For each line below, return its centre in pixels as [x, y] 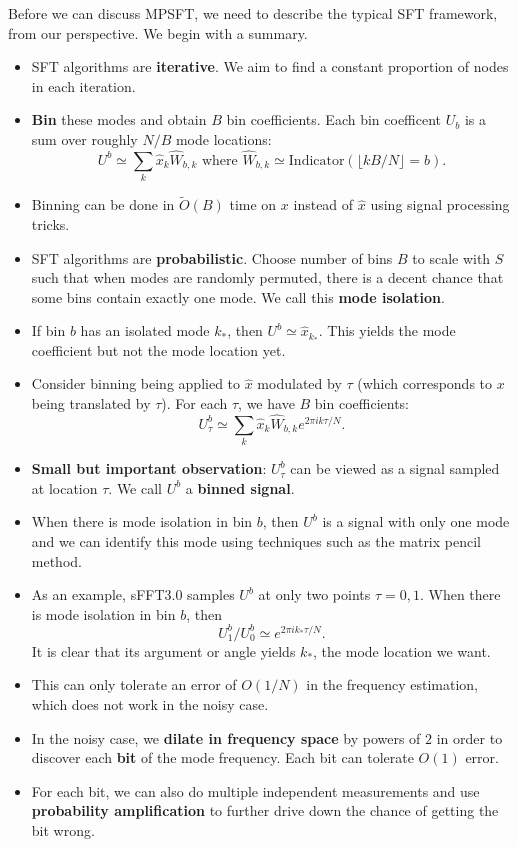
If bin [48, 330]
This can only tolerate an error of [134, 684]
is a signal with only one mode [416, 521]
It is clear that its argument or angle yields [163, 650]
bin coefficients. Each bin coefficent [334, 119]
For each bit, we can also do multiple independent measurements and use [255, 790]
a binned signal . [240, 487]
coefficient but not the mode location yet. [158, 349]
